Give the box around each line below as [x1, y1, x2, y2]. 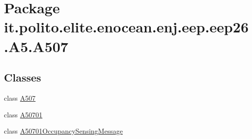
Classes [4, 70, 41, 85]
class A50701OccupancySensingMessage [4, 126, 123, 136]
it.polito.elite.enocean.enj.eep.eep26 [4, 17, 249, 37]
